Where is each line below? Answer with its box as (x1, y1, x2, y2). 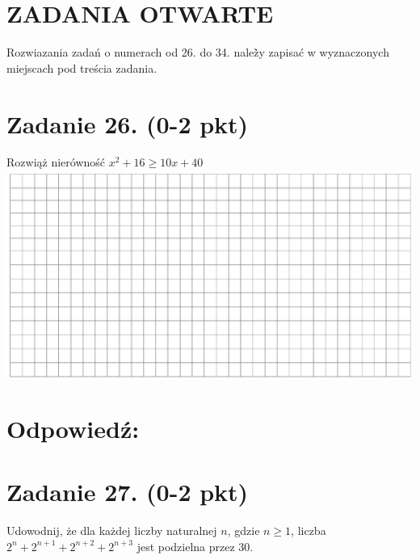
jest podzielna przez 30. (136, 537, 254, 554)
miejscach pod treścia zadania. (6, 59, 157, 76)
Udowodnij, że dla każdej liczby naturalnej (6, 522, 217, 539)
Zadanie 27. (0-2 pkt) (6, 475, 249, 508)
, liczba (291, 522, 326, 539)
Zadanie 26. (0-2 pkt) (6, 107, 249, 140)
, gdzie (227, 522, 260, 539)
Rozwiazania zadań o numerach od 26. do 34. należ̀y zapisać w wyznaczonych (6, 44, 389, 61)
